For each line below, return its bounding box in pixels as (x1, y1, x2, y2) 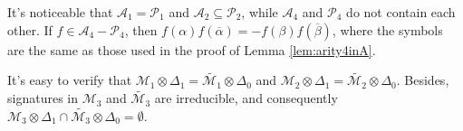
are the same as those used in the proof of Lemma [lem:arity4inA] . (7, 40, 376, 59)
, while (241, 3, 278, 21)
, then (124, 20, 158, 39)
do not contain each (346, 3, 456, 21)
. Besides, (396, 70, 449, 89)
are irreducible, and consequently (154, 89, 338, 108)
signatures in (7, 89, 78, 108)
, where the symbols (332, 20, 443, 39)
